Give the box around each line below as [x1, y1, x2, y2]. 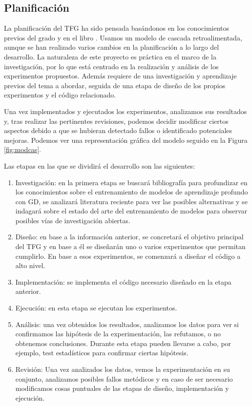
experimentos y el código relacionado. [4, 90, 116, 100]
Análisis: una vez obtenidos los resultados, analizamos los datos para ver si [15, 319, 239, 329]
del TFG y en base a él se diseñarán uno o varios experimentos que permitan [15, 241, 246, 251]
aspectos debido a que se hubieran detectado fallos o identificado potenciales [4, 125, 232, 135]
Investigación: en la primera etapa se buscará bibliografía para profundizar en [15, 177, 248, 187]
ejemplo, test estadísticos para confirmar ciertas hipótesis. [15, 348, 189, 358]
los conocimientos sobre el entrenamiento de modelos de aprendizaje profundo [15, 187, 248, 197]
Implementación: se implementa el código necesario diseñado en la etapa [15, 276, 231, 287]
